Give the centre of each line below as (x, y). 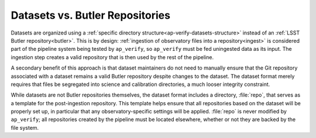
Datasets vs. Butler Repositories (91, 15)
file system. (25, 127)
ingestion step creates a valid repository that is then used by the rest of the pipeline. (112, 57)
